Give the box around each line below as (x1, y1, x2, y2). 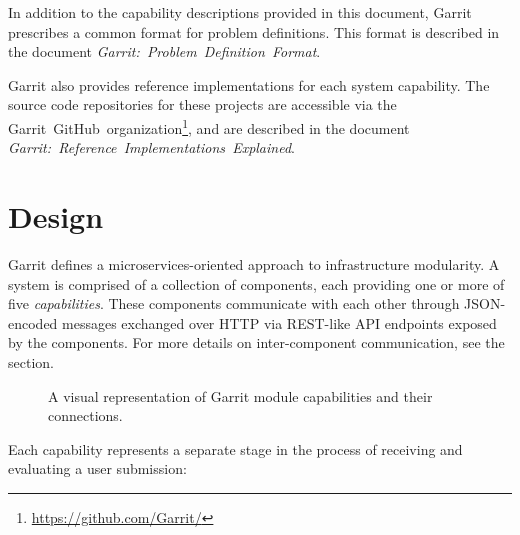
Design (8, 196, 104, 236)
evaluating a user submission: (8, 458, 187, 479)
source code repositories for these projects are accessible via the (8, 94, 397, 115)
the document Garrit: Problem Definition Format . (8, 41, 321, 62)
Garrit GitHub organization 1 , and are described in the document (8, 114, 410, 138)
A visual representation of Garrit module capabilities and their (48, 385, 433, 406)
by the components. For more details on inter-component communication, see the (8, 332, 505, 353)
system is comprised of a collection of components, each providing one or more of (8, 273, 505, 294)
